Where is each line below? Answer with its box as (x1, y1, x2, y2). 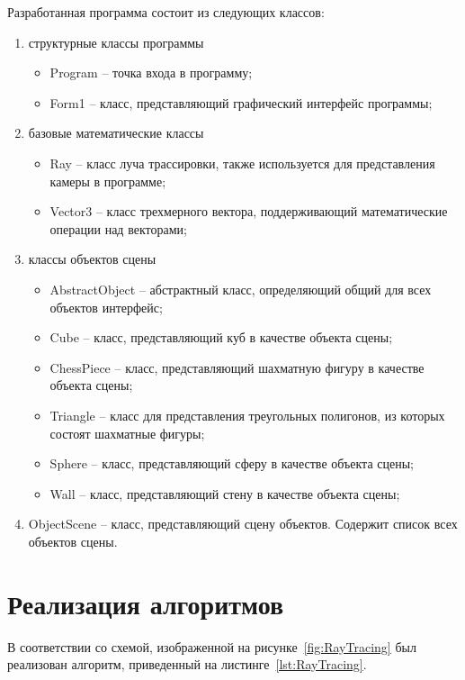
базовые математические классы (28, 123, 204, 142)
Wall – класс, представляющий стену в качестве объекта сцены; (49, 484, 400, 503)
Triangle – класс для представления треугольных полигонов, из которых (49, 405, 445, 424)
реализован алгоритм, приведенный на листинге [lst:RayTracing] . (7, 655, 367, 674)
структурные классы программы (28, 32, 204, 51)
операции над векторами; (49, 219, 187, 238)
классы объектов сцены (28, 249, 156, 268)
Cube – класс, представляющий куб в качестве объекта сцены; (49, 328, 393, 347)
